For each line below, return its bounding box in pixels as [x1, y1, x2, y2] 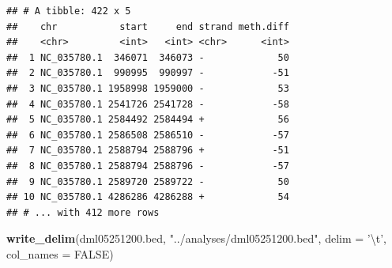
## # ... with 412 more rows [6, 206, 160, 218]
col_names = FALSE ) [6, 245, 114, 262]
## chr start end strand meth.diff [6, 21, 289, 32]
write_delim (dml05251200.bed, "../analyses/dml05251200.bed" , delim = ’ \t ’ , [6, 230, 387, 247]
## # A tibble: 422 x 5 [6, 6, 131, 17]
